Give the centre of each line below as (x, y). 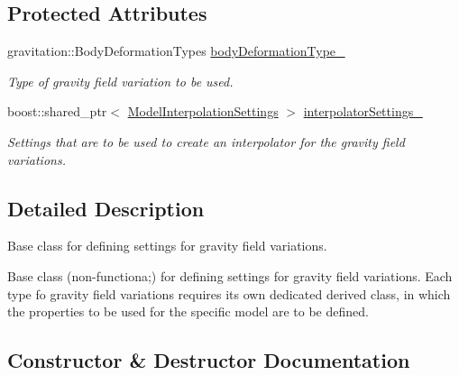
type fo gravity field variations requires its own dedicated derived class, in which (229, 293)
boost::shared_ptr (57, 111)
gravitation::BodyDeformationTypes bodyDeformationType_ (176, 51)
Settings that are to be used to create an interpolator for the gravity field (206, 141)
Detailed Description (106, 208)
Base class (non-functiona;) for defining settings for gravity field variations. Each (230, 275)
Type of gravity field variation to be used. (120, 81)
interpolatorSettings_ (363, 111)
